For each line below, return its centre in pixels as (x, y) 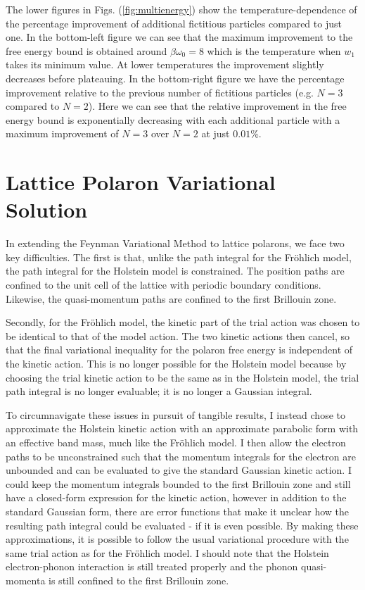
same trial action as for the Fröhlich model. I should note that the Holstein (167, 552)
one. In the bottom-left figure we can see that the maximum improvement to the (179, 37)
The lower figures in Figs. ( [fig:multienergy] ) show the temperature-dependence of (181, 9)
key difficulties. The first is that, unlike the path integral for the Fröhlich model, (179, 257)
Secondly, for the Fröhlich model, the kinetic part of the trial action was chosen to (183, 322)
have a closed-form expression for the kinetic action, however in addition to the (176, 497)
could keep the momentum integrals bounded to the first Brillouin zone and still (178, 483)
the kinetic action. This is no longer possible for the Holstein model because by (176, 363)
